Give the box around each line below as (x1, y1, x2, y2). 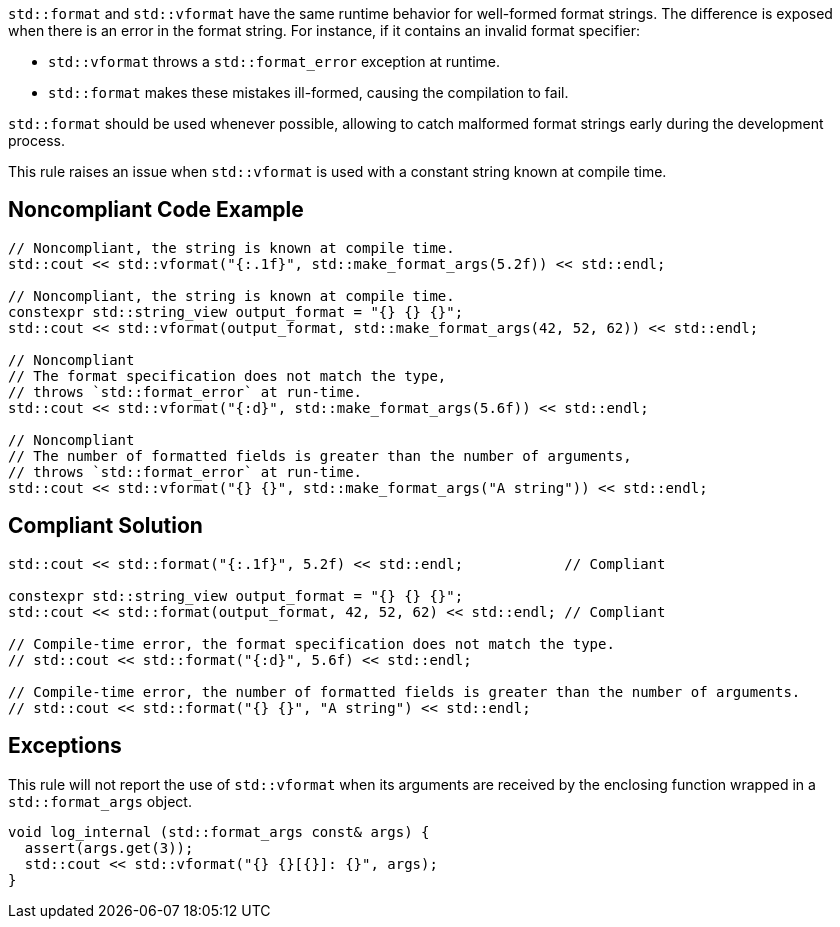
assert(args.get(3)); (24, 839, 194, 856)
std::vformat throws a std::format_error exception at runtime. (48, 53, 501, 70)
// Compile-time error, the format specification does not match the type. (8, 635, 615, 652)
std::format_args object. (8, 792, 192, 810)
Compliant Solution (8, 513, 203, 539)
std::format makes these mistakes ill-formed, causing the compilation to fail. (48, 84, 569, 101)
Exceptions (8, 733, 122, 759)
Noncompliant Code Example (8, 197, 304, 223)
